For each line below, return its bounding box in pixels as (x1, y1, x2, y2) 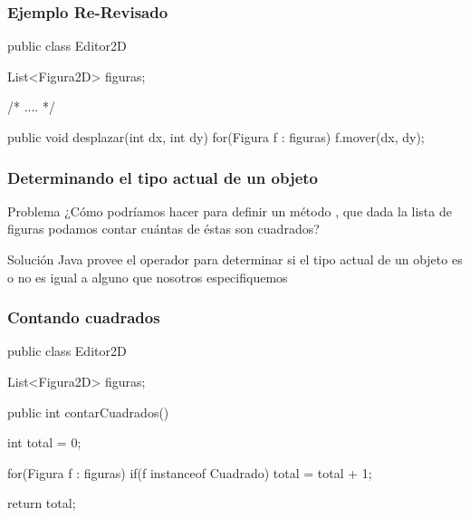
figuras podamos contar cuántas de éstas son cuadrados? (7, 219, 320, 238)
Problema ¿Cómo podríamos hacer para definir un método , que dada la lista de (7, 201, 452, 220)
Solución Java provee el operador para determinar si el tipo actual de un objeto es (7, 250, 463, 268)
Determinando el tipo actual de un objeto (7, 166, 318, 188)
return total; (7, 494, 76, 513)
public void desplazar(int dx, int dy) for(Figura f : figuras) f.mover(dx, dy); (7, 128, 425, 146)
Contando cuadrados (7, 306, 160, 329)
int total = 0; (7, 433, 82, 452)
